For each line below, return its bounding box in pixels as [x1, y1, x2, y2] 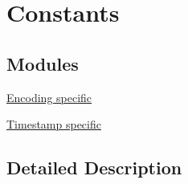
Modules [6, 51, 79, 76]
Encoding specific [6, 88, 92, 105]
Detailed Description [6, 155, 182, 180]
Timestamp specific [6, 116, 101, 133]
